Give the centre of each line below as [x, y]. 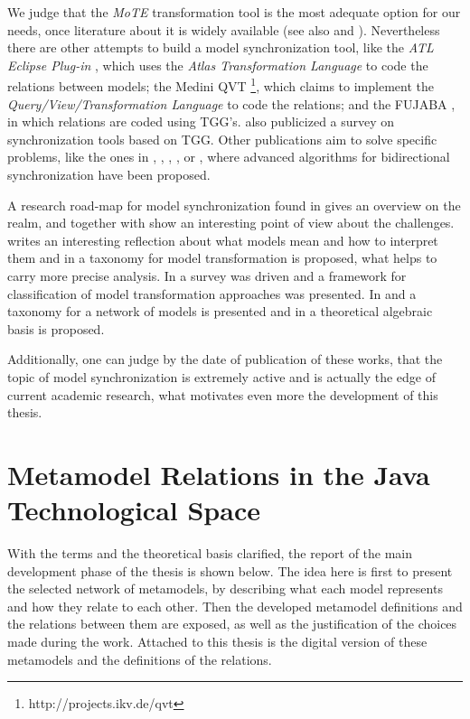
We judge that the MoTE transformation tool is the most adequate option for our [234, 12]
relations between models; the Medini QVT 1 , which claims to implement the [221, 85]
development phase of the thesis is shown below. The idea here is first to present [230, 570]
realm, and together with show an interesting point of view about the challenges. [231, 223]
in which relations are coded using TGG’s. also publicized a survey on [201, 121]
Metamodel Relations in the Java [219, 474]
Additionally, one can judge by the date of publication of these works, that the [225, 359]
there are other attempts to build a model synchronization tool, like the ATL [221, 47]
